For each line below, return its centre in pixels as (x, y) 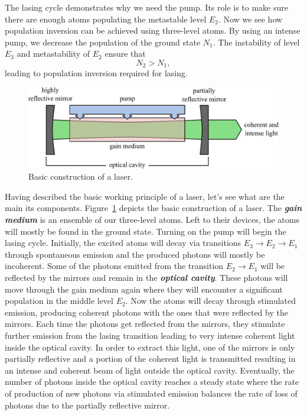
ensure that (125, 54)
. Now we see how (250, 19)
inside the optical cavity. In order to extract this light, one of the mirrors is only (150, 347)
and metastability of (53, 54)
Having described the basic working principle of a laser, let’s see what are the (145, 196)
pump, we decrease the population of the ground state (103, 42)
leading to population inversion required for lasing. (96, 73)
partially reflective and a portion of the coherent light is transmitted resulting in (150, 359)
